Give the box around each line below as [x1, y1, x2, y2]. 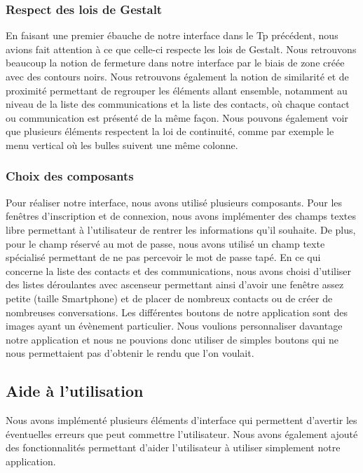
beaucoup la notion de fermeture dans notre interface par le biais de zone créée [6, 55, 345, 70]
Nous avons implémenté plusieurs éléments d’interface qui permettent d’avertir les [6, 413, 357, 428]
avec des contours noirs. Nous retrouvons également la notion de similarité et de [6, 69, 349, 83]
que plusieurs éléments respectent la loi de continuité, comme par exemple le [6, 124, 334, 139]
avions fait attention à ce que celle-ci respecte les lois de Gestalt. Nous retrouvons [6, 41, 357, 56]
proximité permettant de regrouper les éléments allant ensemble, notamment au [6, 83, 348, 97]
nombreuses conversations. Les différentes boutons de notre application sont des [6, 304, 348, 319]
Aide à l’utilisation [6, 380, 144, 402]
